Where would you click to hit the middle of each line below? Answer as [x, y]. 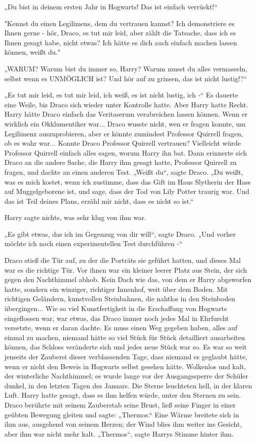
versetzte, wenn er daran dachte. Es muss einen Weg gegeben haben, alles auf [121, 328]
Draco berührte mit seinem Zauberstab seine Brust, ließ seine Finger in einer [120, 404]
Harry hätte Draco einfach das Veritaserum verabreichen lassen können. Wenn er [126, 114]
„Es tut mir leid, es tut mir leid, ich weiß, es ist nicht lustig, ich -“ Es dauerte [121, 95]
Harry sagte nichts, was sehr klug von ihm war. [75, 217]
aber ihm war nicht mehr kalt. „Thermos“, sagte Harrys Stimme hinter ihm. [119, 433]
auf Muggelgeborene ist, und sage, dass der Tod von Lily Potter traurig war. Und [127, 191]
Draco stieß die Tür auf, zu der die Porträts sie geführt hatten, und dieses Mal [123, 260]
